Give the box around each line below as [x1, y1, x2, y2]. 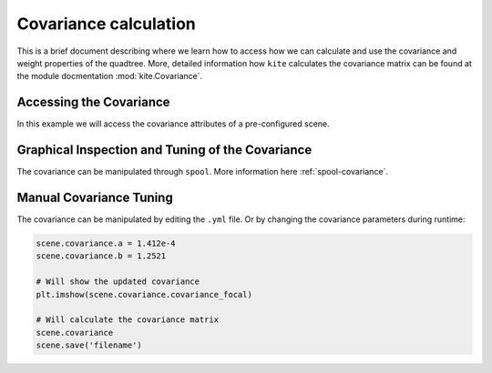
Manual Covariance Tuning [16, 189, 173, 205]
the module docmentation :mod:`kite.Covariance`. [16, 71, 203, 82]
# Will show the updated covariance [36, 277, 200, 287]
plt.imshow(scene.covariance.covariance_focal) [36, 289, 252, 299]
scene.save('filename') [36, 340, 143, 350]
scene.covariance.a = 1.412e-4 [36, 238, 177, 249]
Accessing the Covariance [16, 95, 170, 110]
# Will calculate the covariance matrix [36, 315, 219, 325]
